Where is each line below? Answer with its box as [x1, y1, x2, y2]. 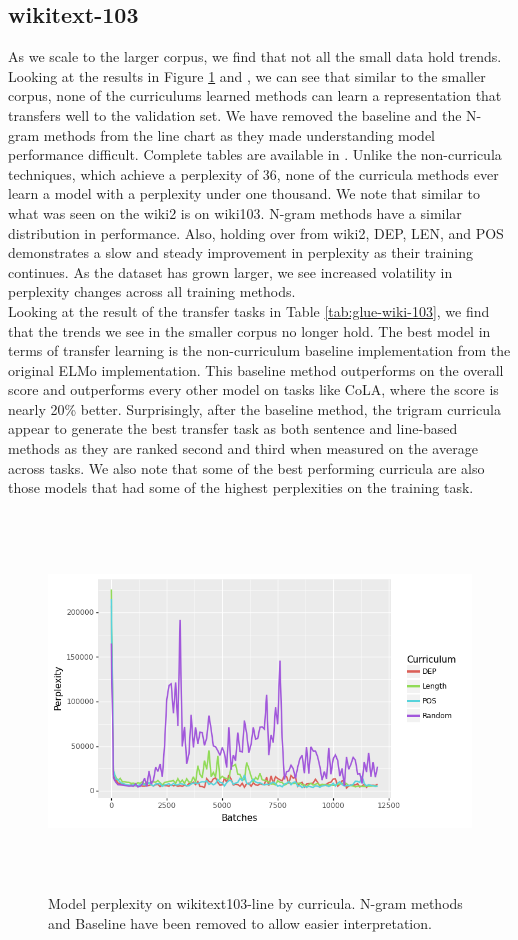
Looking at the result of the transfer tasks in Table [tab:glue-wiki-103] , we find [8, 300, 490, 321]
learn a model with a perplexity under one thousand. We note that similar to [8, 183, 481, 204]
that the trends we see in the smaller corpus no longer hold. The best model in [8, 320, 491, 341]
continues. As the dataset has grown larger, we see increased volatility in [8, 261, 453, 282]
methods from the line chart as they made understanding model [43, 124, 435, 145]
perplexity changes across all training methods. [8, 281, 296, 302]
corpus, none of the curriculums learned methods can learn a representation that [8, 85, 502, 106]
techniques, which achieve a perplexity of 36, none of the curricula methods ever [8, 163, 499, 184]
